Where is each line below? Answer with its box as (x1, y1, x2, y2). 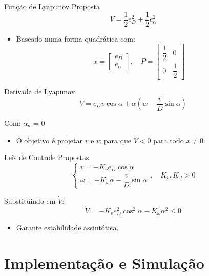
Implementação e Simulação (4, 252, 204, 273)
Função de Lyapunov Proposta (4, 1, 100, 11)
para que (103, 134, 132, 145)
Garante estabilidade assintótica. (16, 222, 119, 232)
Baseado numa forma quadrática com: (16, 33, 135, 44)
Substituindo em (4, 195, 56, 206)
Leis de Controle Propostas (4, 152, 89, 163)
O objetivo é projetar (16, 134, 83, 145)
